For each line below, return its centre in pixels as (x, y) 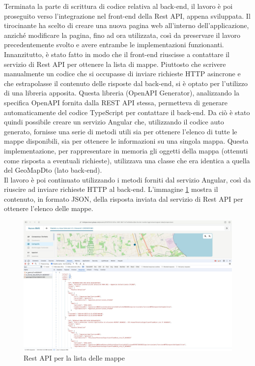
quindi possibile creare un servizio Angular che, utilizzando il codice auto (114, 122)
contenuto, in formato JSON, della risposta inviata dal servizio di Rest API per (124, 198)
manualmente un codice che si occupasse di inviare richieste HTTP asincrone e (122, 74)
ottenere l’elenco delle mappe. (49, 208)
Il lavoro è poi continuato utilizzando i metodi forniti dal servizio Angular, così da (127, 179)
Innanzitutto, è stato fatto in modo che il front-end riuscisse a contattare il (117, 54)
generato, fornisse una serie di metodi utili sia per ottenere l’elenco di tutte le (121, 131)
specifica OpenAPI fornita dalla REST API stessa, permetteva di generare (116, 102)
